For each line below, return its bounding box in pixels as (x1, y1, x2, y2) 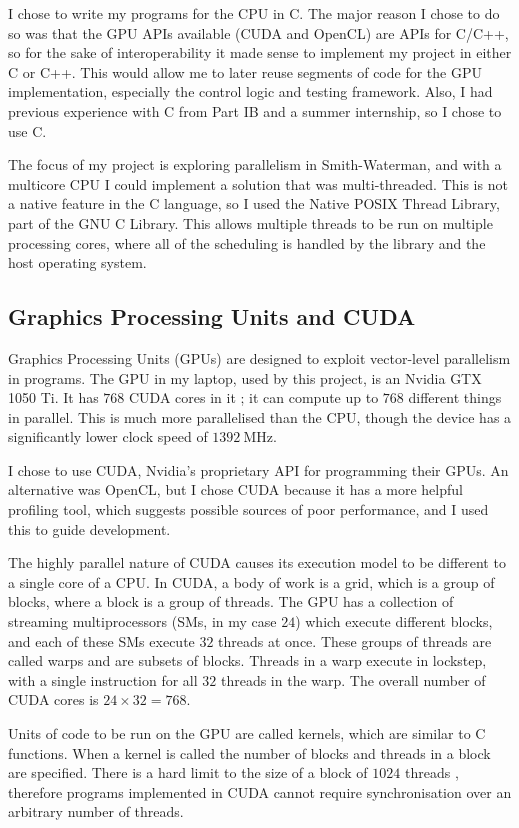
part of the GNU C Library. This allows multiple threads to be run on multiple (8, 212, 493, 233)
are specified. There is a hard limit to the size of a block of (8, 762, 368, 783)
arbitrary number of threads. (8, 801, 184, 822)
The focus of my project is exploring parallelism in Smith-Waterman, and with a (8, 154, 502, 175)
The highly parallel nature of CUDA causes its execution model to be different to (8, 552, 506, 573)
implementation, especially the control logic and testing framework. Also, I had (8, 81, 493, 102)
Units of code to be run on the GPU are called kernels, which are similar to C (8, 723, 486, 744)
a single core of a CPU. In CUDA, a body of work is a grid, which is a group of (8, 571, 495, 592)
